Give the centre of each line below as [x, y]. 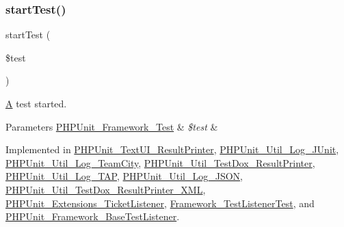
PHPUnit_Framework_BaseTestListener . [93, 216]
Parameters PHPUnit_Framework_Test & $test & [112, 126]
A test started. [36, 103]
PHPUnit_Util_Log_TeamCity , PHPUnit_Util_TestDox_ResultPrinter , [160, 162]
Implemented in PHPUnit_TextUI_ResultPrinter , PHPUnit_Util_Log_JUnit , [172, 149]
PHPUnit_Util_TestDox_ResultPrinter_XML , [106, 189]
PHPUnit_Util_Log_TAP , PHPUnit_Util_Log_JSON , [124, 176]
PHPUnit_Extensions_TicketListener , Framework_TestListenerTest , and [160, 203]
